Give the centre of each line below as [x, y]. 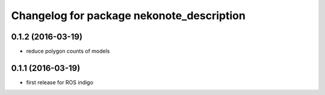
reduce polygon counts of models [68, 51]
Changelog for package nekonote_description [128, 16]
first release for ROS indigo [60, 82]
